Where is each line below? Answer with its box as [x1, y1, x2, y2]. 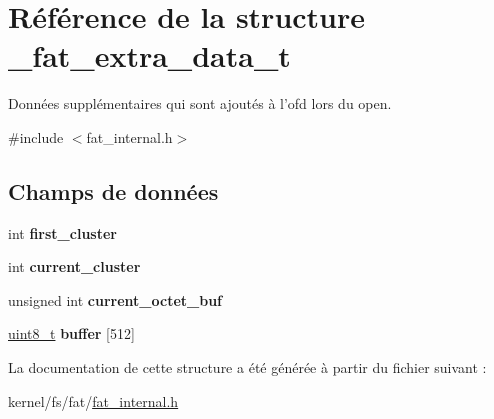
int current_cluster [8, 256, 141, 277]
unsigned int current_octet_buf [8, 289, 223, 310]
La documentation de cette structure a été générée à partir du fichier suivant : [8, 357, 487, 378]
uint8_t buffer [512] [8, 323, 135, 344]
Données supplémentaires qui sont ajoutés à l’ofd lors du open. [8, 93, 392, 114]
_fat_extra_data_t [8, 35, 291, 76]
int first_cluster [8, 222, 117, 243]
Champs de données [8, 175, 219, 206]
